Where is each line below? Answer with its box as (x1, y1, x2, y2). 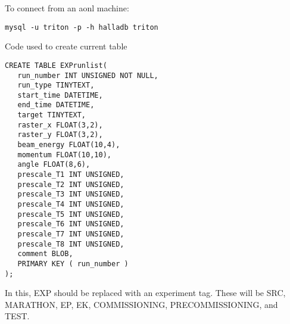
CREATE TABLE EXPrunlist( (5, 61, 107, 70)
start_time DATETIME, (17, 91, 103, 99)
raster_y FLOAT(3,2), (17, 130, 103, 139)
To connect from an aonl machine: (5, 2, 129, 14)
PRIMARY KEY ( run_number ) (17, 259, 129, 268)
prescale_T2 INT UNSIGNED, (17, 180, 124, 189)
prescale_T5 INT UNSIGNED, (17, 210, 124, 219)
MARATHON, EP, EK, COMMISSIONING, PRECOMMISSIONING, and (5, 298, 278, 310)
